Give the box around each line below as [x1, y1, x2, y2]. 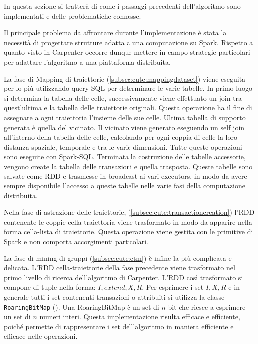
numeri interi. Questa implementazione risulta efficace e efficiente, [39, 311, 240, 322]
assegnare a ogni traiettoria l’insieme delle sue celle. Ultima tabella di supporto [4, 112, 246, 122]
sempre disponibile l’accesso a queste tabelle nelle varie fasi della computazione [4, 180, 245, 191]
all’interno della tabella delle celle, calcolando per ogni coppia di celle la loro [4, 132, 237, 142]
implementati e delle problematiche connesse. [4, 10, 141, 21]
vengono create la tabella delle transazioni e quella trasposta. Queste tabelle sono [4, 161, 253, 171]
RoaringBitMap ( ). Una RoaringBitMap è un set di [4, 301, 159, 312]
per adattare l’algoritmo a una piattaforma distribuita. [4, 56, 171, 67]
